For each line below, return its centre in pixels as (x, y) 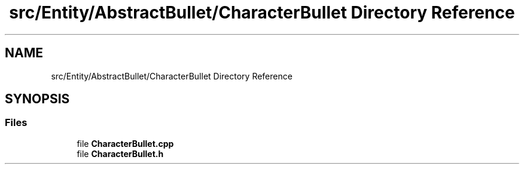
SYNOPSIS (37, 99)
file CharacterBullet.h (120, 153)
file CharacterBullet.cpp (125, 143)
